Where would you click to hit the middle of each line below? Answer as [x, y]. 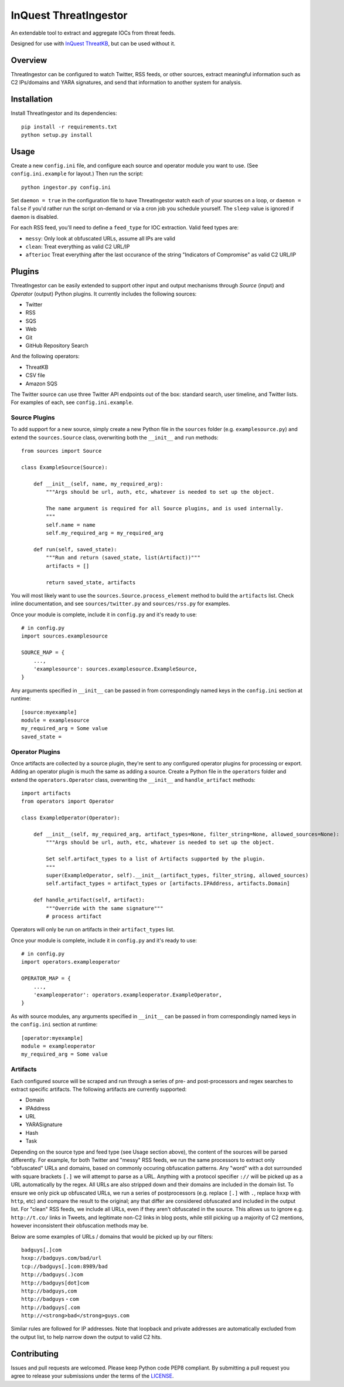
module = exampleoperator [59, 1046]
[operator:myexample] [52, 1038]
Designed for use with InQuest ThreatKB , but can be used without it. [93, 43]
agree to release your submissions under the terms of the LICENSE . [92, 1376]
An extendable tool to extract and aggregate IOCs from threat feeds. [93, 33]
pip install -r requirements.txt [69, 127]
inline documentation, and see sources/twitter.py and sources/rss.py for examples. [120, 603]
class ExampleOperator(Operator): [71, 818]
